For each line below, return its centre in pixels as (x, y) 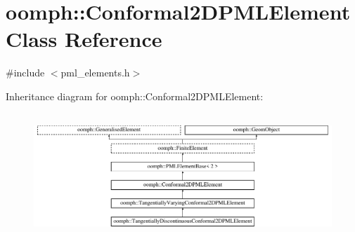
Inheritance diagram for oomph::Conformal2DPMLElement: (135, 96)
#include (25, 73)
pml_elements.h (95, 73)
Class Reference (84, 39)
